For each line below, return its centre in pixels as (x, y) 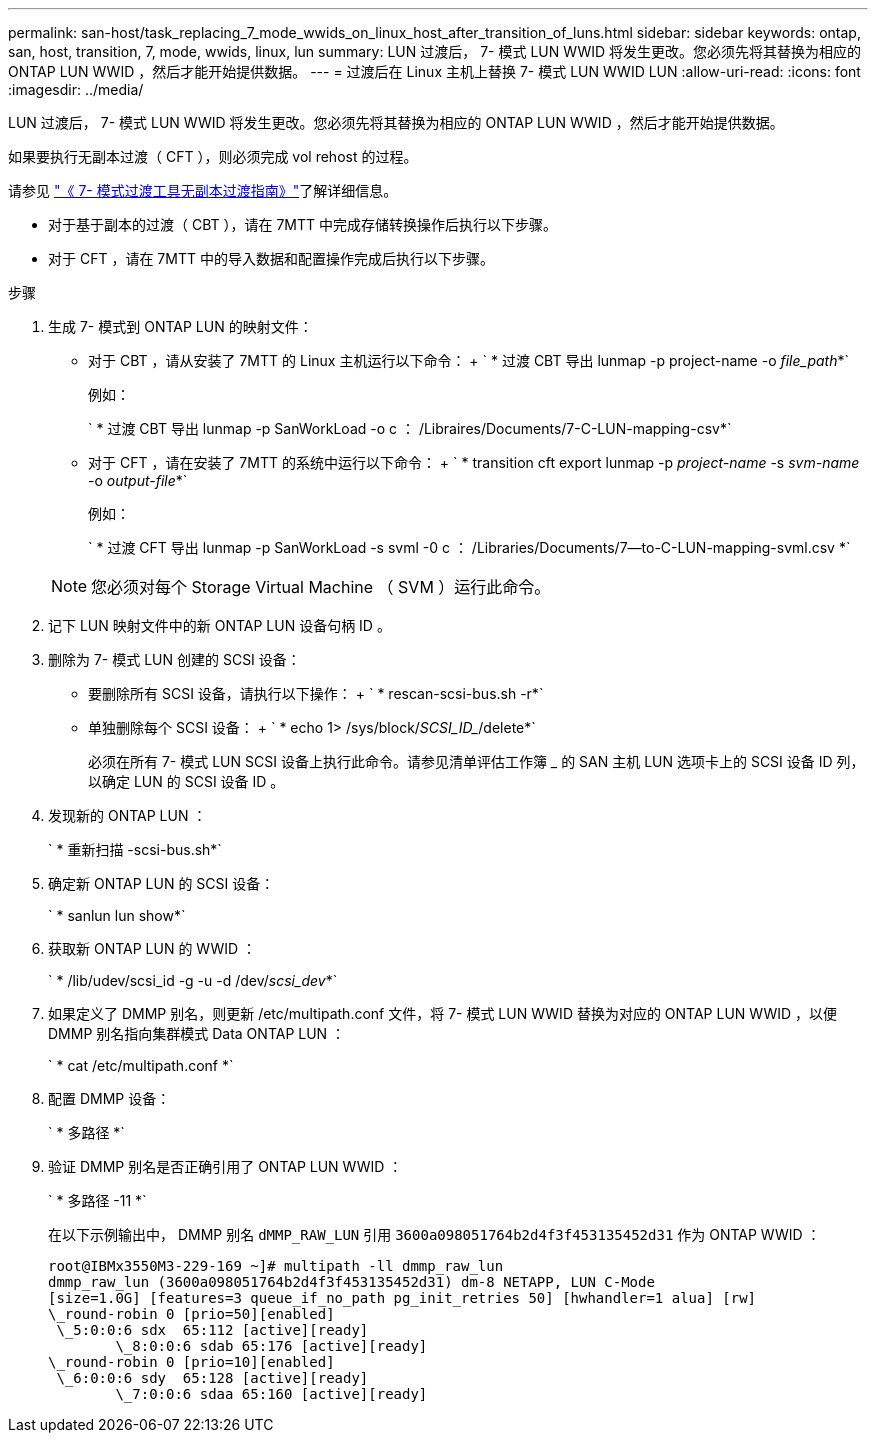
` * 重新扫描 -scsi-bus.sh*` (135, 849)
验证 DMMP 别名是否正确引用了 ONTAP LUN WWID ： (225, 1166)
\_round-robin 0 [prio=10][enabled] (191, 1362)
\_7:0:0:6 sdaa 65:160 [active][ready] (271, 1394)
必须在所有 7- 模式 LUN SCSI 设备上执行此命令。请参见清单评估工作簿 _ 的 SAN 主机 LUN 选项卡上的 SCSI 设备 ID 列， (476, 761)
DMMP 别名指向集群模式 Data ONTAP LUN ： (197, 1033)
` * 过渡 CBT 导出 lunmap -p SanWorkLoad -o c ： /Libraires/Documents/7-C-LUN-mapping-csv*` (410, 428)
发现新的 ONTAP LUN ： (127, 815)
